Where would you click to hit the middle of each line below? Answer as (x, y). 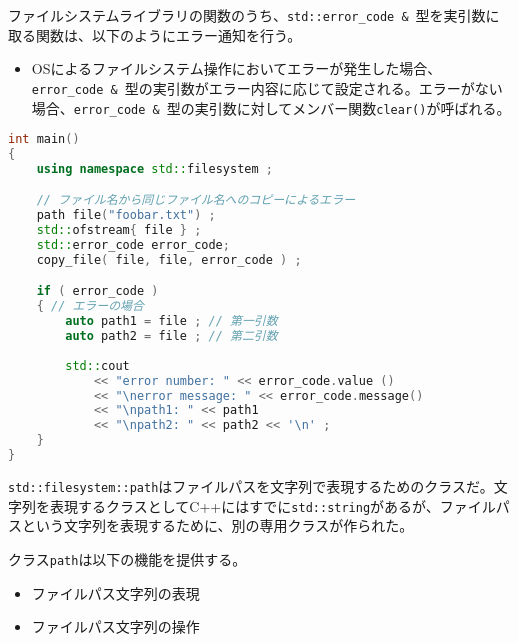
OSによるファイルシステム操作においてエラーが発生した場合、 (236, 68)
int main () (44, 139)
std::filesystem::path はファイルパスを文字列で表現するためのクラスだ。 (251, 485)
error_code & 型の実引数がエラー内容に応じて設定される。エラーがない (267, 87)
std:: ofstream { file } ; (119, 230)
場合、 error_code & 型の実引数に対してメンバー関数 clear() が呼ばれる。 (271, 107)
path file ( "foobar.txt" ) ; (126, 215)
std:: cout (97, 365)
